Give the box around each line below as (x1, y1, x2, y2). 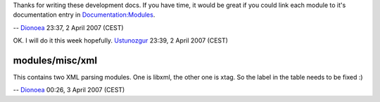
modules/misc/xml (13, 54, 98, 66)
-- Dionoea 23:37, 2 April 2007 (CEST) (13, 23, 124, 31)
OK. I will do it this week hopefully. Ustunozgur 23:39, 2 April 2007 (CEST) (13, 36, 229, 45)
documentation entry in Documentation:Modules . (13, 10, 156, 19)
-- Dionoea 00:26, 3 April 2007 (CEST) (13, 86, 125, 94)
